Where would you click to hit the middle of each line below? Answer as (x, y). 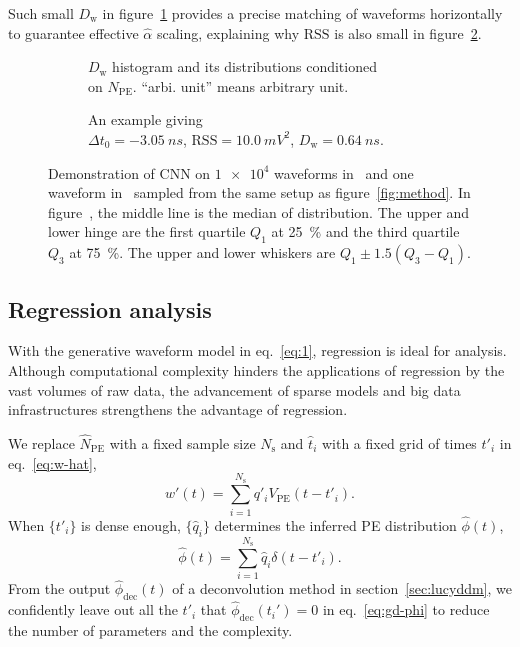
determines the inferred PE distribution (335, 524)
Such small (41, 13)
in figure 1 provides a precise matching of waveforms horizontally (302, 13)
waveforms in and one (344, 172)
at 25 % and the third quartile (365, 231)
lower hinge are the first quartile (147, 231)
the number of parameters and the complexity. (150, 630)
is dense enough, (131, 524)
